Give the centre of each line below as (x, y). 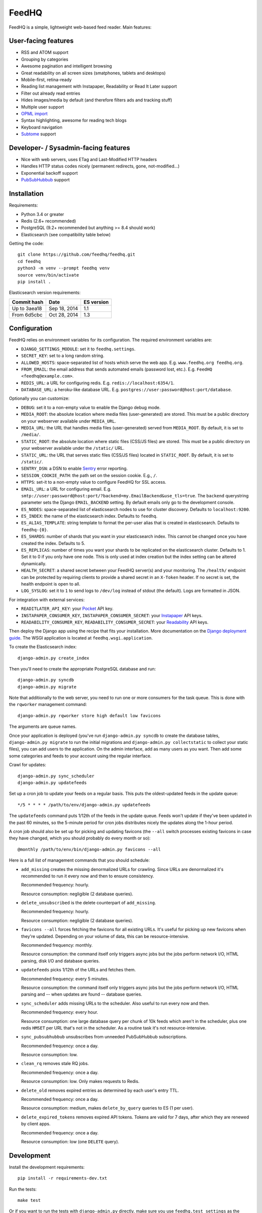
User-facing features (41, 41)
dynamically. (34, 563)
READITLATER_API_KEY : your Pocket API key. (67, 608)
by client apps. (36, 1124)
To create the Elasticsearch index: (43, 647)
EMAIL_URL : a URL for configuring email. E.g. (66, 489)
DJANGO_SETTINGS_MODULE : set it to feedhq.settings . (78, 349)
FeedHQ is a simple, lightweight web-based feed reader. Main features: (80, 27)
